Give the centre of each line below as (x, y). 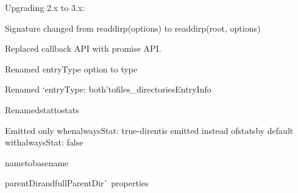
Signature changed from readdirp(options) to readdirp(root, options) (133, 28)
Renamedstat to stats (42, 109)
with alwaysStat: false (44, 142)
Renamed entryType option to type (71, 68)
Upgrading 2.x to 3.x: (45, 7)
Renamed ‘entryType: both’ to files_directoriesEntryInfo (108, 89)
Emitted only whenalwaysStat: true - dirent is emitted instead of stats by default (149, 130)
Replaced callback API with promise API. (83, 48)
